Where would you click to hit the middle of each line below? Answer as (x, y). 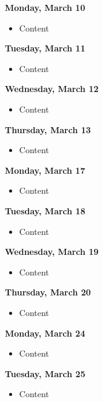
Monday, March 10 (45, 7)
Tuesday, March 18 (45, 210)
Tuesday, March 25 (45, 373)
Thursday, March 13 (48, 129)
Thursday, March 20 (48, 292)
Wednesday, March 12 (52, 89)
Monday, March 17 (45, 170)
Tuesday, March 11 (45, 48)
